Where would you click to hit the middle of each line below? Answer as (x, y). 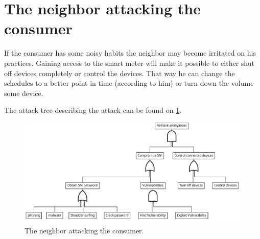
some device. (24, 93)
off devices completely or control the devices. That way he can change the (120, 73)
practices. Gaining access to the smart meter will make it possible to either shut (129, 63)
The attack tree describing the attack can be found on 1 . (93, 110)
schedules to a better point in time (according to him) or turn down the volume (129, 83)
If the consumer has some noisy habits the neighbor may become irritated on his (130, 53)
